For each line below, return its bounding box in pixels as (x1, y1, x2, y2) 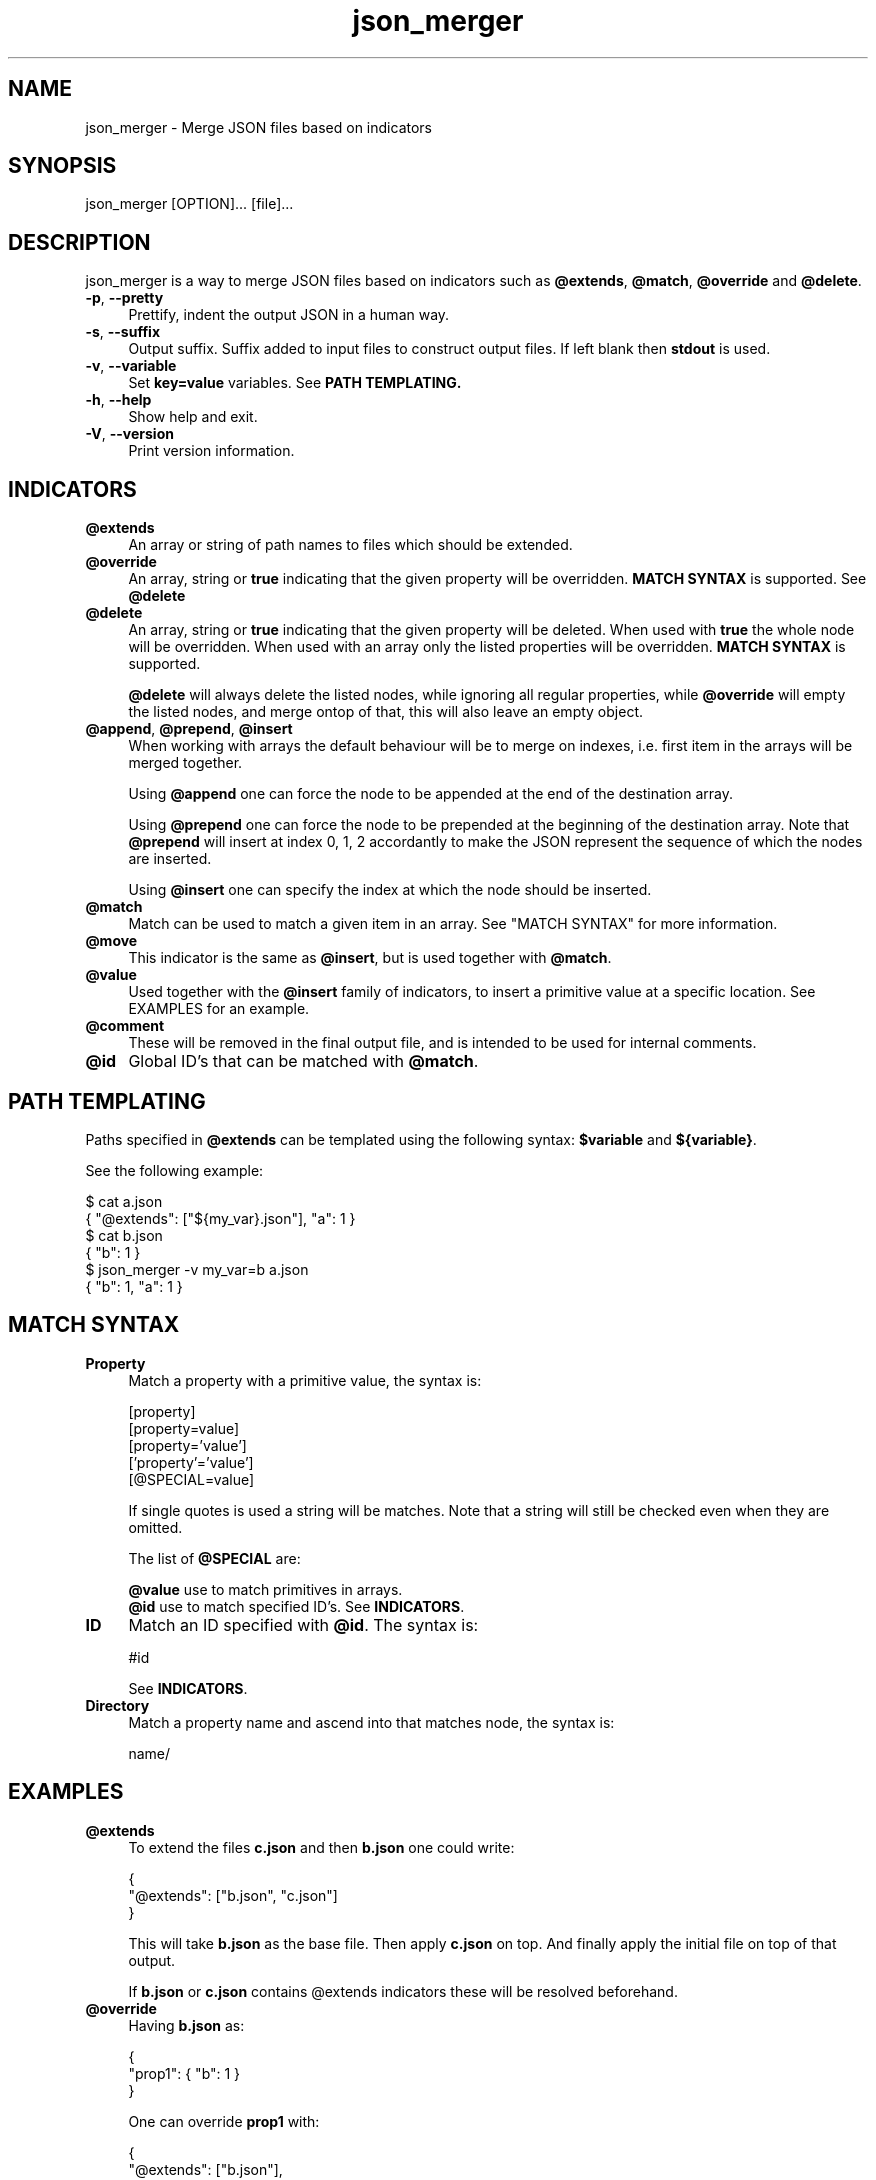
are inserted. (128, 850, 212, 868)
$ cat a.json (85, 1192, 163, 1210)
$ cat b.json (85, 1226, 163, 1244)
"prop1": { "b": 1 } (128, 2064, 241, 2082)
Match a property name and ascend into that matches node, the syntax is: (128, 1713, 615, 1731)
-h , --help (85, 391, 152, 409)
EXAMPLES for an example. (128, 1000, 310, 1018)
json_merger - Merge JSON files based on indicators (85, 118, 432, 136)
